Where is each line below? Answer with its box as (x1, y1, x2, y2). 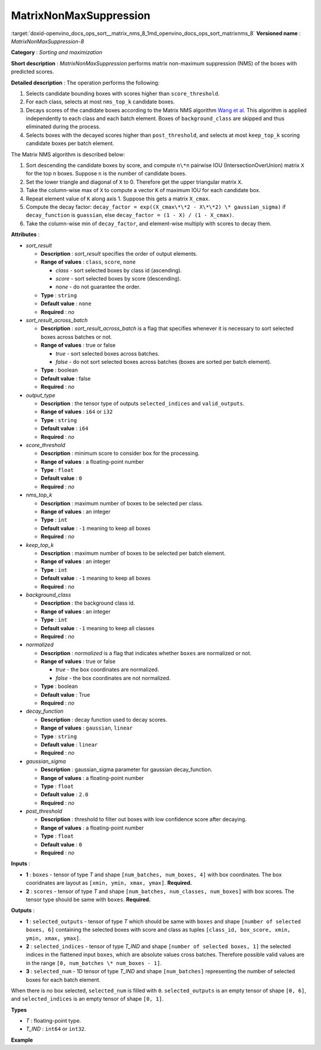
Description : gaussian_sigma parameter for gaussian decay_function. (40, 766, 213, 773)
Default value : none (40, 300, 92, 307)
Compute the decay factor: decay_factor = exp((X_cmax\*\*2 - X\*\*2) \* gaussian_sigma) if (26, 203, 286, 210)
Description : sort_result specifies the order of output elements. (40, 250, 198, 257)
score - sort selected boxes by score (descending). (55, 275, 181, 282)
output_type (26, 391, 56, 398)
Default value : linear (40, 741, 98, 748)
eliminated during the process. (26, 123, 101, 130)
